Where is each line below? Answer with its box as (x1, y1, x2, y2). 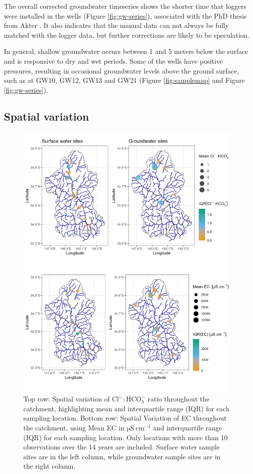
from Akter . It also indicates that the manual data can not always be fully (4, 20, 229, 30)
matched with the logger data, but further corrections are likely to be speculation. (4, 29, 250, 40)
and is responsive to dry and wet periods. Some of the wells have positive (4, 55, 223, 66)
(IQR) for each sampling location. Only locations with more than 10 (23, 432, 228, 442)
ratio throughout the (148, 394, 210, 404)
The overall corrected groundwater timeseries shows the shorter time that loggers (4, 1, 247, 11)
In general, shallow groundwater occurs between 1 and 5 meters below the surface (4, 46, 248, 56)
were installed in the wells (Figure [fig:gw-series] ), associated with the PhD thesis (4, 10, 247, 21)
